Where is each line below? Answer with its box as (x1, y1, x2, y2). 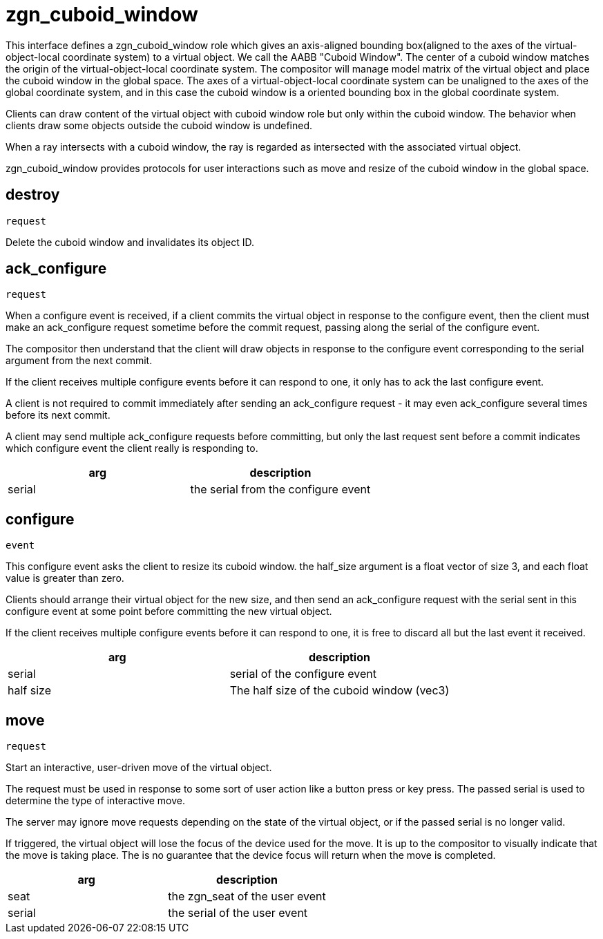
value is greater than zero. (6, 572, 124, 585)
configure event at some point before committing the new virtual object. (6, 605, 332, 618)
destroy (6, 186, 60, 204)
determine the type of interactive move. (6, 795, 185, 807)
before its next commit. (6, 409, 111, 421)
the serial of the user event (168, 906, 308, 920)
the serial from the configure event (190, 482, 371, 497)
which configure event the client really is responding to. (6, 442, 258, 455)
